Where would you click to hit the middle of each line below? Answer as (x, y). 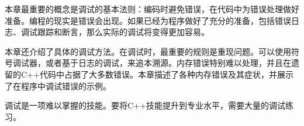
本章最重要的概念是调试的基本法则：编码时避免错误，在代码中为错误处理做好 (152, 9)
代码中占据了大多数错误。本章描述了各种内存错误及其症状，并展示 (166, 74)
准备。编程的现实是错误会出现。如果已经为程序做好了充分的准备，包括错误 (148, 20)
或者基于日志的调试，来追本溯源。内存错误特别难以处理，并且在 (168, 63)
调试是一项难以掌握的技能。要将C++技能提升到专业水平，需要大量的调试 (145, 105)
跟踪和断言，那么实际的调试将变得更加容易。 (123, 32)
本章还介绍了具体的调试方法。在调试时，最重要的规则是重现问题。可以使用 (148, 51)
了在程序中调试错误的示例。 (58, 85)
